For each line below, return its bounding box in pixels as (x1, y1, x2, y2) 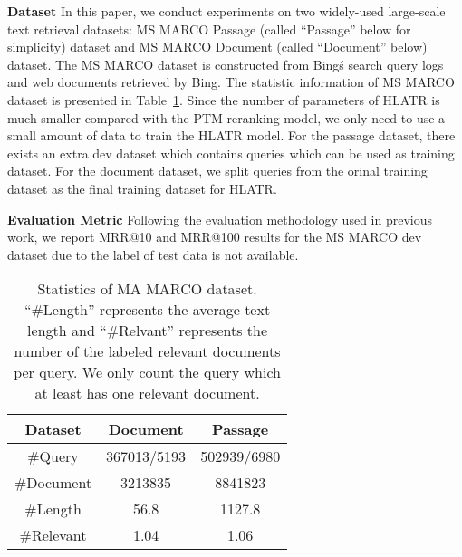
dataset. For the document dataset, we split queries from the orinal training (7, 161, 428, 180)
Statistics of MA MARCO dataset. (37, 278, 257, 300)
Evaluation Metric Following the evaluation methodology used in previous (7, 209, 432, 228)
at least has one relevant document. (34, 382, 260, 404)
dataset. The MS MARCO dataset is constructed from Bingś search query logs (7, 54, 444, 73)
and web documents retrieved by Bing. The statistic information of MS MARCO (7, 72, 455, 91)
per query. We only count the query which (14, 361, 281, 383)
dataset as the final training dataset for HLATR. (7, 178, 277, 197)
